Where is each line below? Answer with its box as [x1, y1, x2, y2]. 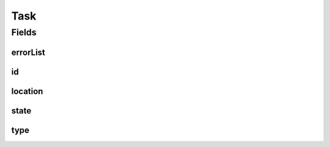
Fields [11, 27, 37, 38]
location [11, 86, 43, 96]
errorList [11, 47, 46, 57]
